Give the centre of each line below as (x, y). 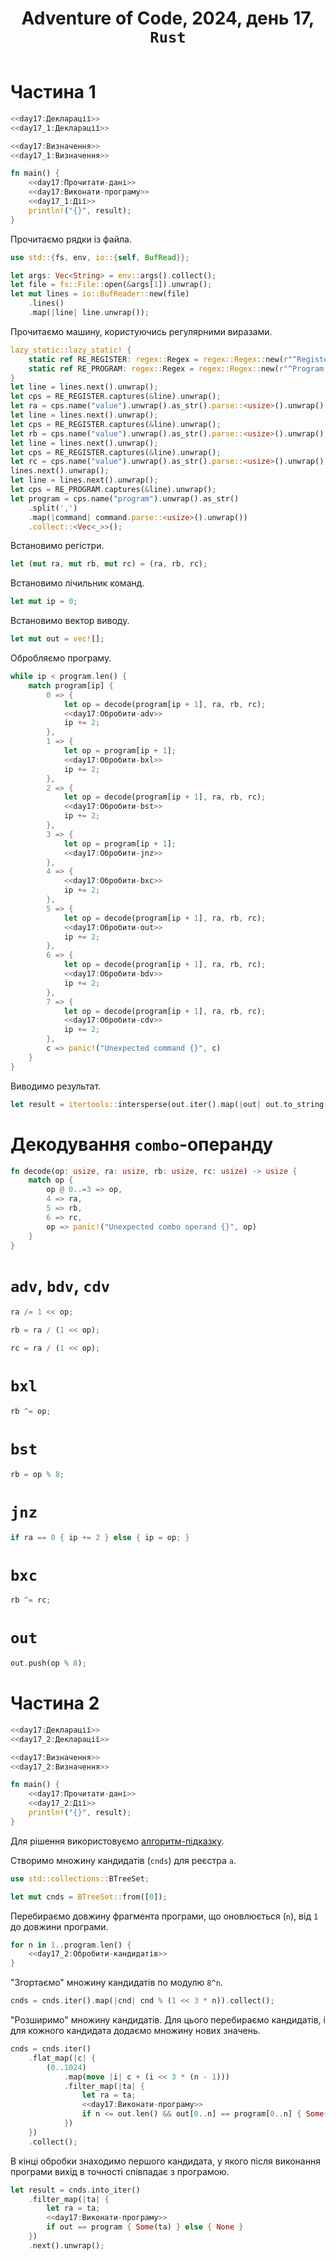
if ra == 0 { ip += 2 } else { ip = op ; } (100, 1537)
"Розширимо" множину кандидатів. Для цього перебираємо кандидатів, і (168, 2020)
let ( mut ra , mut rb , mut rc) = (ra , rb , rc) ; (109, 564)
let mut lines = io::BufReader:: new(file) (100, 294)
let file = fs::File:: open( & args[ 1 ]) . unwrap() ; (111, 285)
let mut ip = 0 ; (44, 602)
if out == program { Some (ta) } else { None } (145, 2227)
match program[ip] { (71, 685)
